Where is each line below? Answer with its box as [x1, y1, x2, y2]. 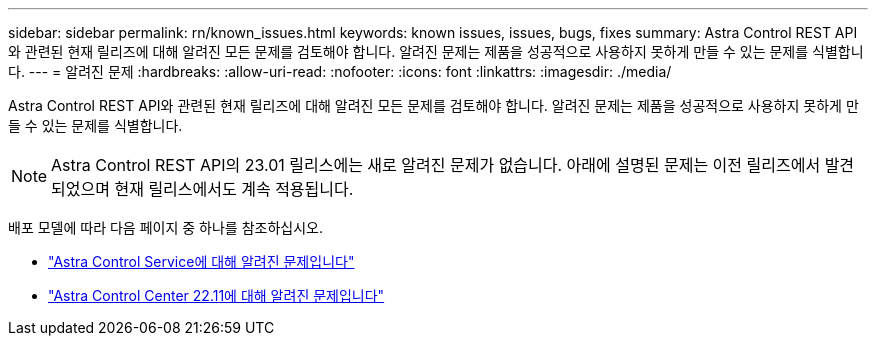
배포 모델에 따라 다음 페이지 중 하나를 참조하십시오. [8, 219, 323, 236]
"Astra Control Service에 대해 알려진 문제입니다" [48, 253, 355, 270]
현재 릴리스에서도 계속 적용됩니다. [114, 179, 354, 199]
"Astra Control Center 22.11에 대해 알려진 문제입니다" [48, 287, 385, 304]
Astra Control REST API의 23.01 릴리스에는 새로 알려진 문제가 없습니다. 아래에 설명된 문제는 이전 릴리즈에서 [51, 155, 821, 175]
